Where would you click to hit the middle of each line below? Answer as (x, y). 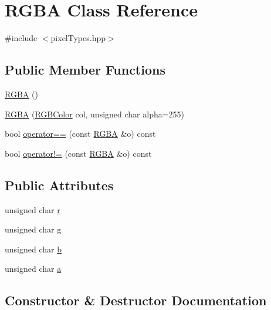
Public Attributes (59, 185)
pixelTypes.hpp (78, 38)
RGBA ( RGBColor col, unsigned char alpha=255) (95, 114)
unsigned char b (33, 249)
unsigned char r (33, 209)
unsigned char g (33, 229)
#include (21, 38)
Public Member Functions (85, 70)
